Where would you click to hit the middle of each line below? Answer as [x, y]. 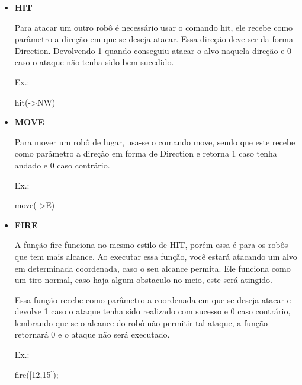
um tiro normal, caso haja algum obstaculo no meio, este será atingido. [143, 280]
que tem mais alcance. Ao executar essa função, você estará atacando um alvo [156, 256]
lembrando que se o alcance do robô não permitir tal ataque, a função [141, 322]
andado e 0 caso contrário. [62, 165]
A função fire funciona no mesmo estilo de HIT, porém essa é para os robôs [151, 245]
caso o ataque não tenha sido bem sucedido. [94, 62]
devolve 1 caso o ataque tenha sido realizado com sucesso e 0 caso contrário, [152, 311]
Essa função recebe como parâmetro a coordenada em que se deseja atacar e [152, 299]
